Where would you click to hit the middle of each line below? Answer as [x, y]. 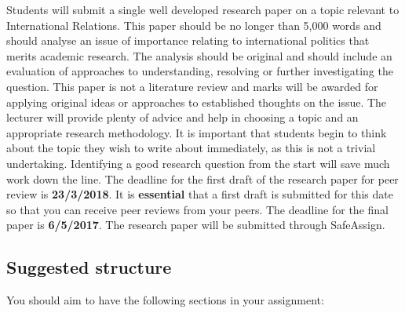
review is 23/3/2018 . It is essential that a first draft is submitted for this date [200, 194]
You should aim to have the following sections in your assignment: [165, 300]
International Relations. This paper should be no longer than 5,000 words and [194, 25]
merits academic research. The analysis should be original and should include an [199, 55]
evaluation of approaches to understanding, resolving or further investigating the [200, 71]
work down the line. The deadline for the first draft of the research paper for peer [202, 178]
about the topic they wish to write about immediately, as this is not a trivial [191, 148]
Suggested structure [89, 267]
